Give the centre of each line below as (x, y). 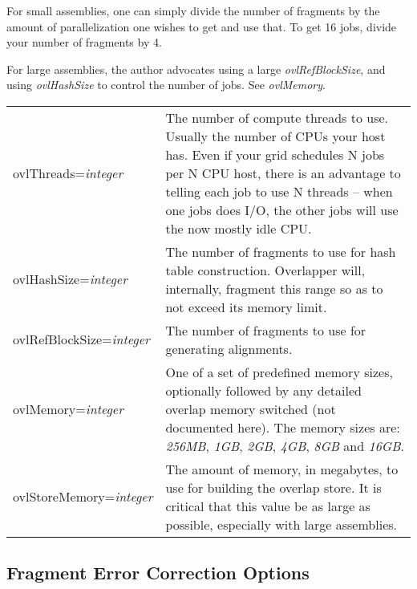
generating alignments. (229, 348)
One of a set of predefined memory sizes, (279, 372)
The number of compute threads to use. (277, 117)
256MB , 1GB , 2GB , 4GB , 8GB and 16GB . (285, 445)
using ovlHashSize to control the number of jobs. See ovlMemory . (166, 85)
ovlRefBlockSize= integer (81, 339)
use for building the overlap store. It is (273, 487)
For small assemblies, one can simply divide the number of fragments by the (193, 10)
